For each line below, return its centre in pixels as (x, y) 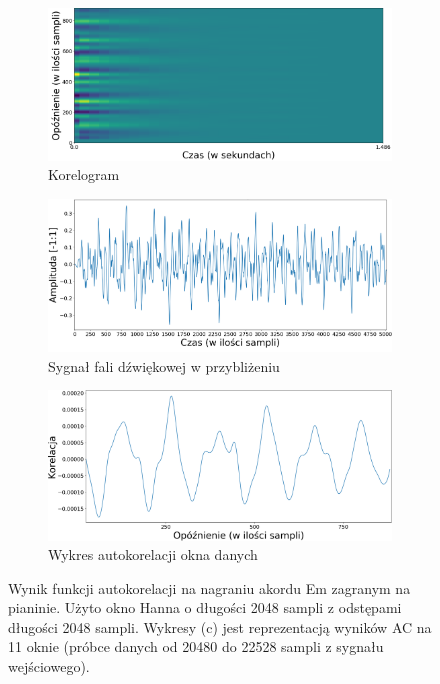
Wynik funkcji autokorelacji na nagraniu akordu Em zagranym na (209, 587)
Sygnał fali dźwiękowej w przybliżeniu (164, 365)
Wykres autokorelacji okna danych (153, 554)
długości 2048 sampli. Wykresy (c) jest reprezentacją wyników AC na (220, 626)
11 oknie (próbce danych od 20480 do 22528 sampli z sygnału (196, 646)
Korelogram (84, 174)
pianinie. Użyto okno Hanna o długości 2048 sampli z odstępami (205, 607)
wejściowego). (49, 666)
